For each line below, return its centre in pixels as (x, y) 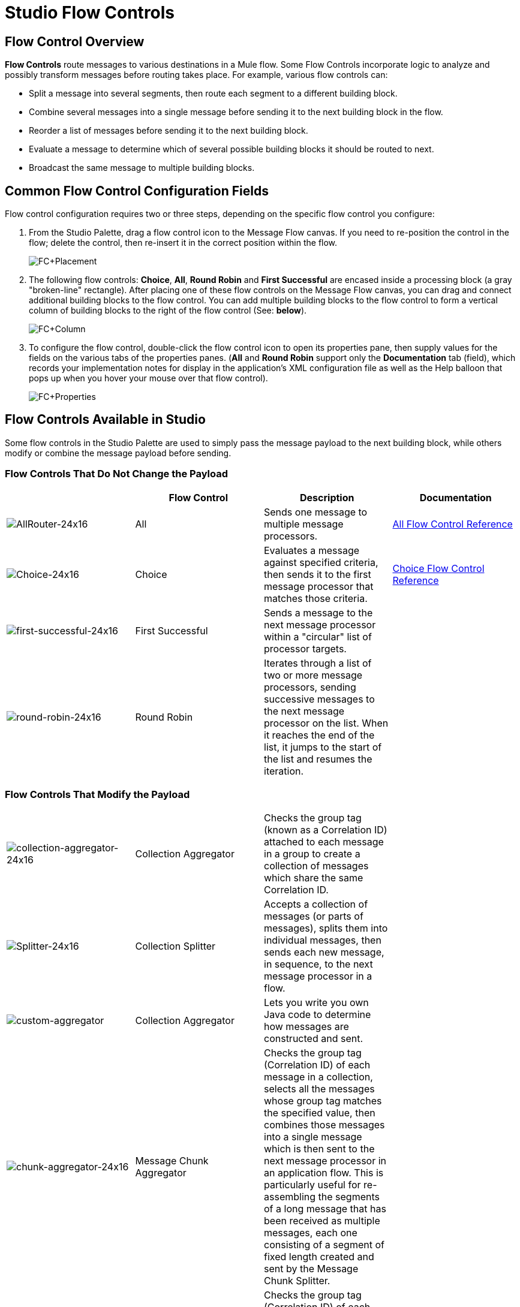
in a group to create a (312, 854)
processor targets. (305, 648)
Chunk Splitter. (297, 1281)
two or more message (313, 675)
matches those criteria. (316, 598)
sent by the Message (311, 1269)
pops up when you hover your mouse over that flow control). (148, 378)
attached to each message (324, 842)
